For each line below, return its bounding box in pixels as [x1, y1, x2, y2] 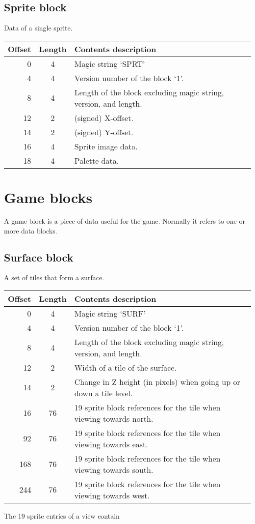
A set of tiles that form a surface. [4, 272, 104, 283]
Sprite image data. [74, 140, 138, 152]
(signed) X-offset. [74, 112, 133, 123]
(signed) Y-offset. [74, 126, 133, 138]
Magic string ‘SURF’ [74, 307, 146, 319]
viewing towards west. [74, 489, 150, 501]
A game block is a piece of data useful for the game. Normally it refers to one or [4, 215, 245, 226]
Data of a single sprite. [4, 23, 73, 33]
